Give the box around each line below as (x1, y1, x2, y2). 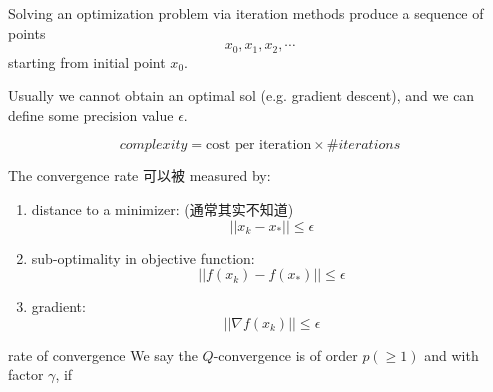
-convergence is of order (213, 344, 358, 365)
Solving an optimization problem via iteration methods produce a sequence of (8, 3, 484, 23)
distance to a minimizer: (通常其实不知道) (31, 199, 294, 220)
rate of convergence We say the (8, 344, 198, 365)
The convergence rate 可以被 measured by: (8, 165, 271, 186)
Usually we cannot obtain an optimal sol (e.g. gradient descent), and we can (8, 85, 475, 106)
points (8, 22, 46, 43)
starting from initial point (8, 51, 166, 72)
